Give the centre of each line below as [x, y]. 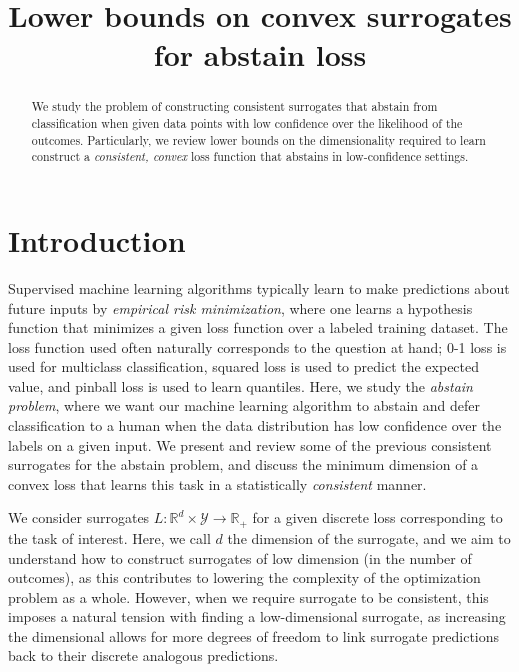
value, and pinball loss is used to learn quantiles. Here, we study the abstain [240, 385]
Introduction [97, 239]
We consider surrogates [79, 517]
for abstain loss [260, 54]
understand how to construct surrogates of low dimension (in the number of [240, 557]
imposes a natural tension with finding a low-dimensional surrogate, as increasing [257, 616]
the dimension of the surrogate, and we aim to [369, 537]
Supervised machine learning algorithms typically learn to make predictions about [259, 287]
